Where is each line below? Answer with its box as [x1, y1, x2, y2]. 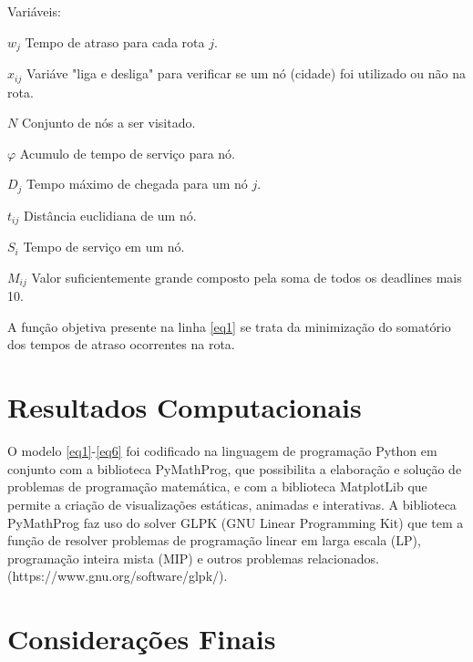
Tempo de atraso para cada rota [25, 32, 205, 51]
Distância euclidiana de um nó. [23, 205, 197, 224]
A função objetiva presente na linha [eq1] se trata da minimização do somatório [7, 316, 451, 336]
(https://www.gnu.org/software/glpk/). [7, 566, 228, 585]
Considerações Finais [7, 620, 276, 657]
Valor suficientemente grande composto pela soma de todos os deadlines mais [31, 267, 462, 286]
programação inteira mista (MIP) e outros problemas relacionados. [7, 548, 379, 567]
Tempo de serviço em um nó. [23, 237, 185, 256]
